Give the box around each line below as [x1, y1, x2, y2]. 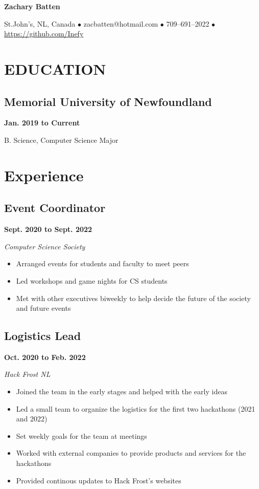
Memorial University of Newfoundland [4, 93, 212, 109]
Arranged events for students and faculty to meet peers [16, 258, 189, 269]
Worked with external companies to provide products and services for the [16, 448, 246, 458]
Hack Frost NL [4, 369, 51, 379]
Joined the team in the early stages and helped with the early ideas [16, 386, 227, 397]
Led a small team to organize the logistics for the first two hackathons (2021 [16, 403, 255, 414]
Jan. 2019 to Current [4, 117, 80, 128]
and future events [16, 303, 71, 313]
